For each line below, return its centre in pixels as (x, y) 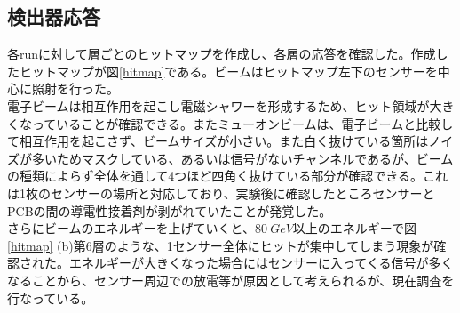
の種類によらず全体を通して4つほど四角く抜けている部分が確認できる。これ (228, 176)
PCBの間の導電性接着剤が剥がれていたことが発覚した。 (170, 210)
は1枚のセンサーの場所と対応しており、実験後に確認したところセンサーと (221, 193)
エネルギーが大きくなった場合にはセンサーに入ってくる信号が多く (261, 263)
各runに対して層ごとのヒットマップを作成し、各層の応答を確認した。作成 (222, 54)
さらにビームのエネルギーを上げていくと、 (131, 228)
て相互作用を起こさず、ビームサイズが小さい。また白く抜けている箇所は (218, 141)
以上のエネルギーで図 (355, 228)
